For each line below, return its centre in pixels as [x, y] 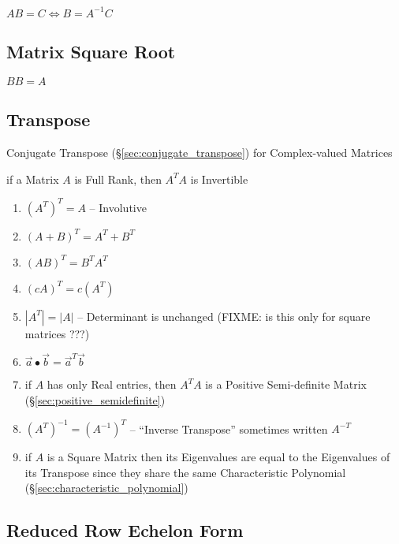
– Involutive [118, 207]
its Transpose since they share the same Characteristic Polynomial [185, 472]
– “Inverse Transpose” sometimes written [229, 428]
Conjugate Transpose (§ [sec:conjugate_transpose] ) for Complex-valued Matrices [199, 152]
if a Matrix [33, 179]
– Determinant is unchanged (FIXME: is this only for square [224, 316]
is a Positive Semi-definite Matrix [286, 384]
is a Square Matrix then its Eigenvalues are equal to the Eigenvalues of [218, 457]
